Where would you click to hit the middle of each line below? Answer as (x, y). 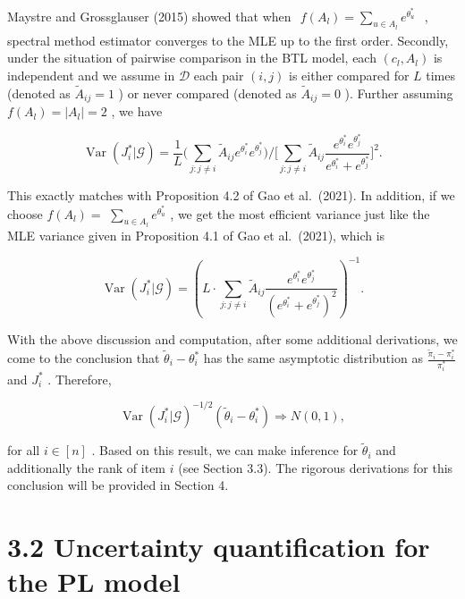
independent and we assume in (91, 76)
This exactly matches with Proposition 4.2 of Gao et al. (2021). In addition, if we (231, 195)
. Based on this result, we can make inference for (225, 450)
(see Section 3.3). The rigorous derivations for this (316, 467)
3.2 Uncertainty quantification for (219, 547)
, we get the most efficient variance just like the (300, 213)
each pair (219, 76)
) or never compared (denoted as (207, 93)
